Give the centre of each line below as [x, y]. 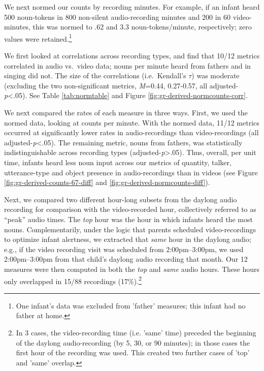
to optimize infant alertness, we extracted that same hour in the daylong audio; [128, 239]
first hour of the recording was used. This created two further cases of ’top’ [133, 352]
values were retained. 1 [38, 38]
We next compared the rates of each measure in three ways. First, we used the [126, 112]
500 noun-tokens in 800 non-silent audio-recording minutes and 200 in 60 [117, 17]
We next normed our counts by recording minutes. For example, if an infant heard [132, 7]
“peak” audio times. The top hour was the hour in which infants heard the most [128, 219]
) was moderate [216, 75]
